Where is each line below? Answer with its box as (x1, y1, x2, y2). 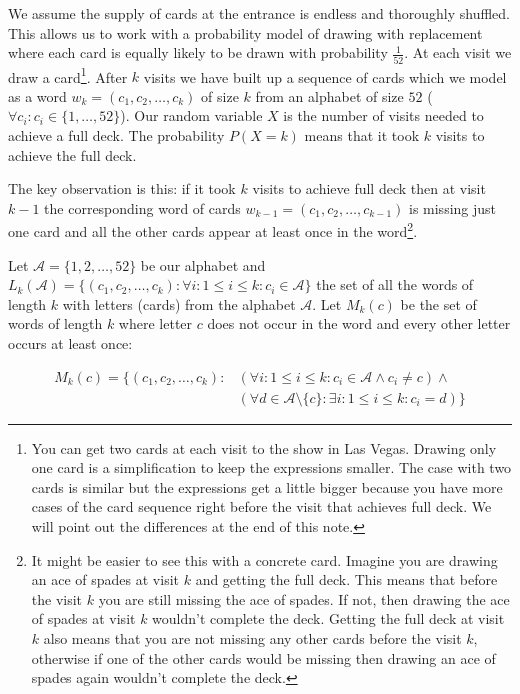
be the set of (400, 293, 477, 314)
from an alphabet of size (255, 85, 404, 106)
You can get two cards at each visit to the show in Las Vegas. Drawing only (31, 437, 497, 458)
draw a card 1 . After (8, 63, 128, 87)
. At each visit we (404, 42, 512, 63)
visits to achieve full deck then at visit (252, 178, 486, 199)
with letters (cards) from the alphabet (62, 293, 296, 314)
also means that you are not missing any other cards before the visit (43, 627, 462, 648)
